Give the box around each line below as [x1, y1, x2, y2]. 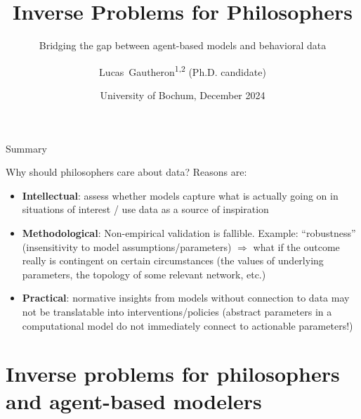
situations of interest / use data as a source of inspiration [22, 202, 269, 217]
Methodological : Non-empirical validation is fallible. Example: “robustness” [22, 225, 356, 240]
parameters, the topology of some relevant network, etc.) [22, 266, 266, 281]
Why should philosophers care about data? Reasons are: [6, 165, 247, 179]
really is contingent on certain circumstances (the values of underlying [22, 253, 324, 268]
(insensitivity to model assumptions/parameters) [22, 239, 232, 254]
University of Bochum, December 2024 [100, 87, 265, 102]
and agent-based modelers [6, 387, 262, 415]
